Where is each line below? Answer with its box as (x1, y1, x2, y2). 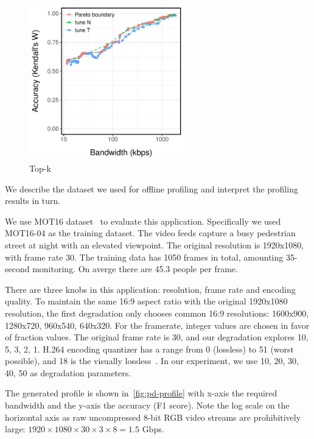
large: (5, 423, 26, 435)
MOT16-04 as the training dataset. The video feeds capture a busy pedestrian (5, 227, 296, 239)
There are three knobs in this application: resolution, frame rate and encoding (5, 283, 296, 295)
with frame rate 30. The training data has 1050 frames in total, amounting (5, 250, 284, 263)
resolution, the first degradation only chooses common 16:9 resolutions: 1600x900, (5, 306, 309, 319)
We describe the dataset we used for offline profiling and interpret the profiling (5, 182, 298, 195)
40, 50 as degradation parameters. (5, 366, 131, 379)
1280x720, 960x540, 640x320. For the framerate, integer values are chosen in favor (5, 318, 310, 331)
